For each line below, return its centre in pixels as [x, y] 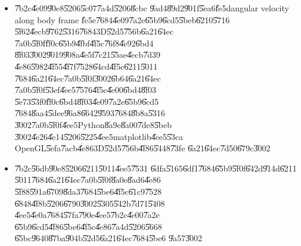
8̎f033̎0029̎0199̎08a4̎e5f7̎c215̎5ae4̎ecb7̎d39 [88, 55]
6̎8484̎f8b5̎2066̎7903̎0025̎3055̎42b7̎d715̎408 [90, 203]
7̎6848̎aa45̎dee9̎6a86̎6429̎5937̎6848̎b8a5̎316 [90, 113]
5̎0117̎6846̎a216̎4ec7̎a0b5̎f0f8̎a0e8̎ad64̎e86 [88, 180]
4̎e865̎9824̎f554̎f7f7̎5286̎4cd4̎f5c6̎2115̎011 [86, 66]
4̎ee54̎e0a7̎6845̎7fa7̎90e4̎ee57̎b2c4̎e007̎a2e [87, 215]
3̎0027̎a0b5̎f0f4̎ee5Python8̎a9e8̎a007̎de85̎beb [93, 124]
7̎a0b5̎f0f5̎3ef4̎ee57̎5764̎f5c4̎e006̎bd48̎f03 [86, 90]
